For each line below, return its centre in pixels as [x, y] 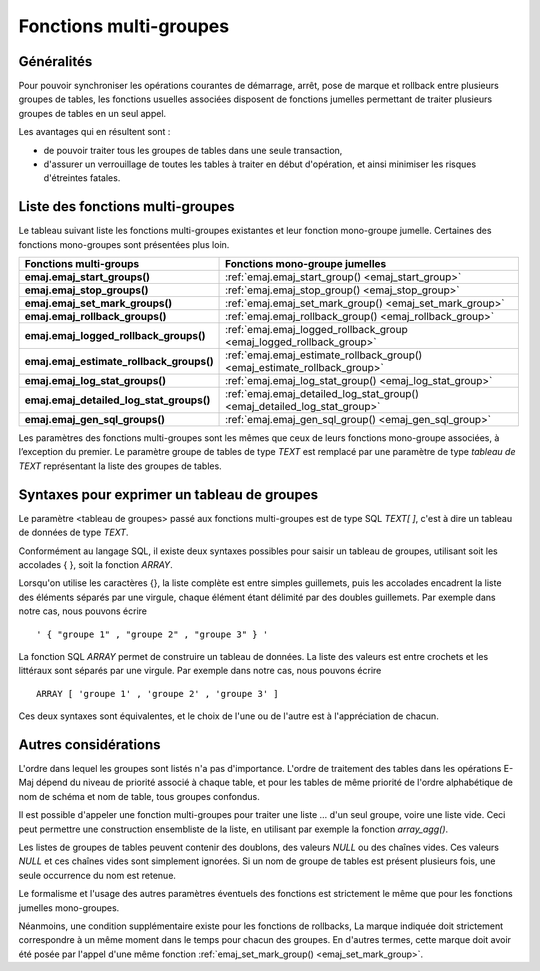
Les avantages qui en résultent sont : [94, 132]
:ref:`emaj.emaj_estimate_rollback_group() [324, 355]
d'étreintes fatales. [82, 178]
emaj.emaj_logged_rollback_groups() [115, 336]
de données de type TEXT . [73, 532]
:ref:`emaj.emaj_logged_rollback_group [317, 330]
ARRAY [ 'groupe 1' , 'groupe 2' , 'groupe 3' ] [157, 693]
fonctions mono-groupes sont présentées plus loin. [124, 244]
